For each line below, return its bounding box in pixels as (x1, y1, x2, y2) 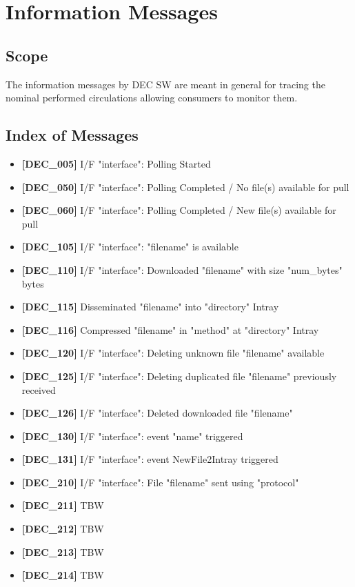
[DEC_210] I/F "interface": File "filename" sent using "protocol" (21, 475, 299, 489)
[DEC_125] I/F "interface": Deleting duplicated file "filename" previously (21, 368, 337, 383)
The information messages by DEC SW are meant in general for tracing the (6, 77, 325, 91)
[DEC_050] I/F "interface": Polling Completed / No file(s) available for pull (21, 179, 349, 194)
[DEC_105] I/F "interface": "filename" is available (21, 239, 239, 254)
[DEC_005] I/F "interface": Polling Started (21, 156, 211, 170)
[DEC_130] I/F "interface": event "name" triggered (21, 428, 243, 443)
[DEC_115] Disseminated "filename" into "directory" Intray (21, 299, 279, 314)
